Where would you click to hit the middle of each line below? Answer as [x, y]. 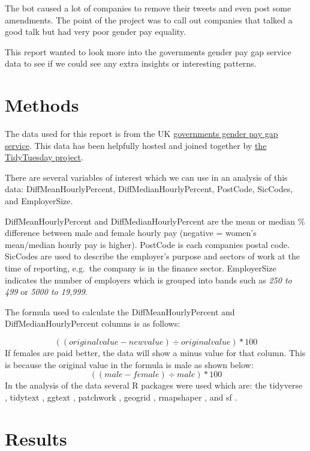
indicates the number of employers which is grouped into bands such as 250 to [148, 280]
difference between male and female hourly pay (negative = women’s [131, 233]
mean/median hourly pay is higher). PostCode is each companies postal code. [148, 244]
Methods [42, 105]
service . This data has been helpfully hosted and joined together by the [136, 145]
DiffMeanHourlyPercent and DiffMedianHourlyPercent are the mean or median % [155, 221]
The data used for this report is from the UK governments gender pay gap [142, 134]
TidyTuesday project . [44, 157]
